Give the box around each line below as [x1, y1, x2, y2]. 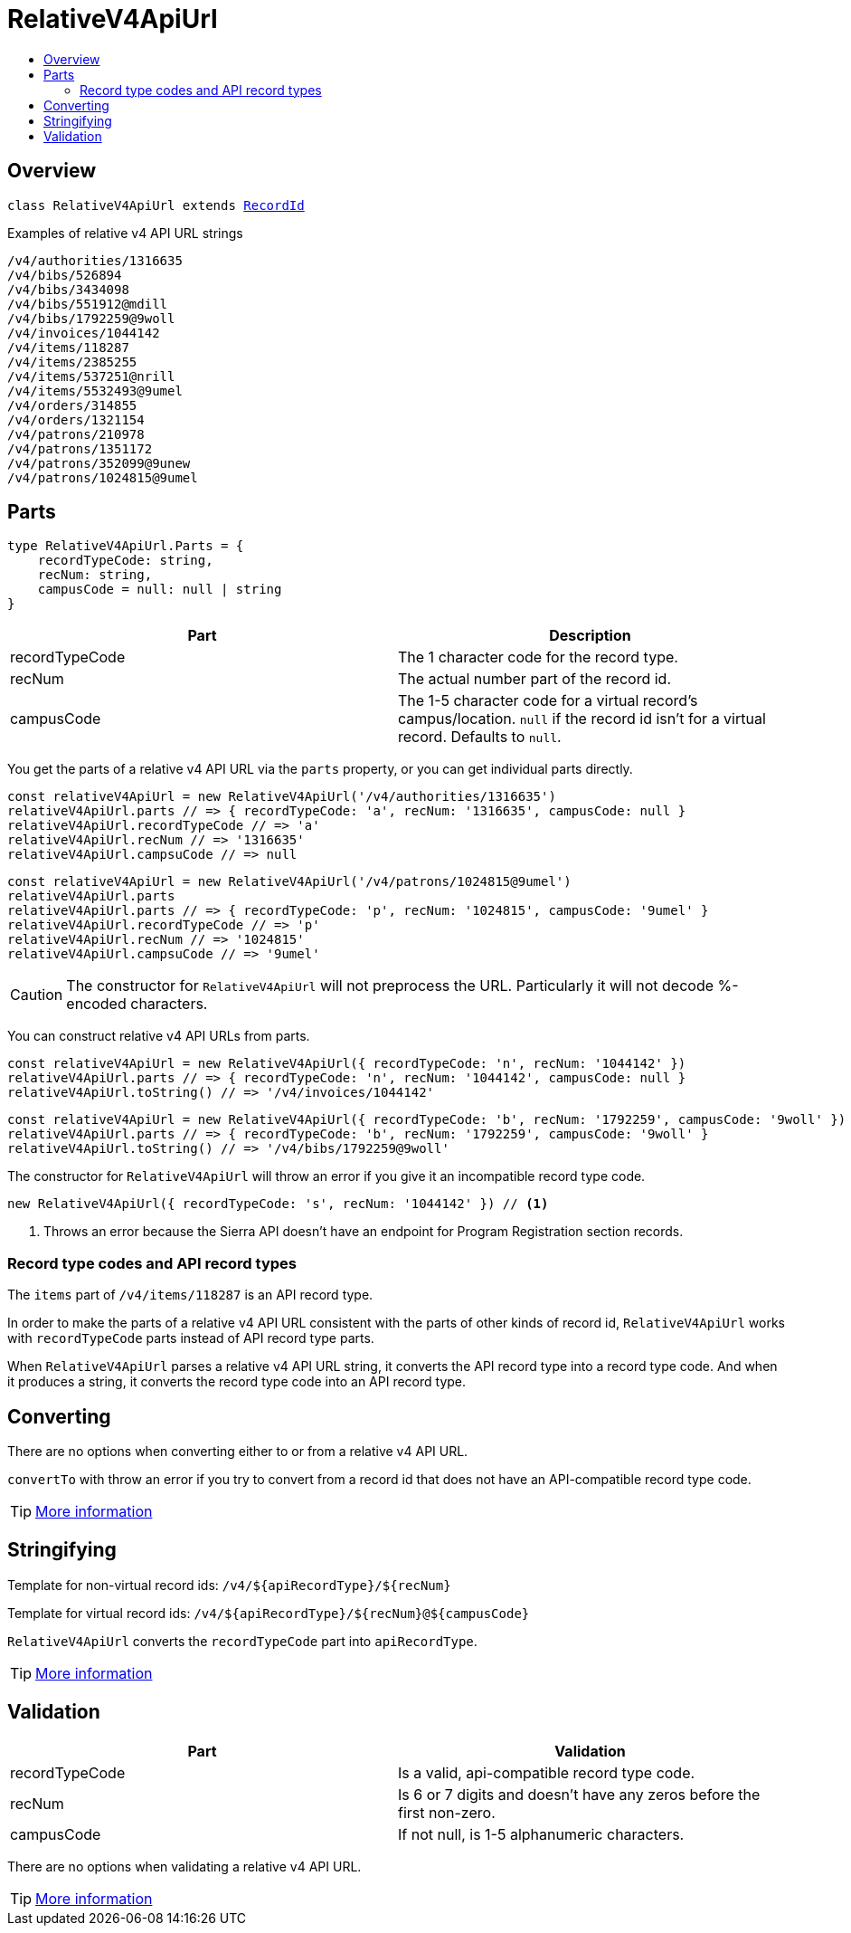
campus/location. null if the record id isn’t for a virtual [398, 709, 766, 728]
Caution [10, 986, 63, 1005]
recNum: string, [37, 567, 153, 583]
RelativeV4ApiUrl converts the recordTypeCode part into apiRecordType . [7, 1633, 478, 1649]
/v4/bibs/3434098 [7, 281, 129, 297]
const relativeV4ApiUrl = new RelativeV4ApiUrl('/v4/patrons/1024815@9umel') [7, 874, 572, 890]
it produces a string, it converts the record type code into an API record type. [7, 1374, 467, 1390]
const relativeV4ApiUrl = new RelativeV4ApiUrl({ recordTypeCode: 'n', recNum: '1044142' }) [7, 1056, 686, 1071]
